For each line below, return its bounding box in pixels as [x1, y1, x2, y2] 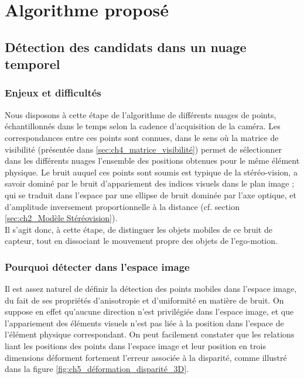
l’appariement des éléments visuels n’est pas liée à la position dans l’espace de [5, 316, 284, 329]
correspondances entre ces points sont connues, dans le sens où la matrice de [5, 131, 279, 143]
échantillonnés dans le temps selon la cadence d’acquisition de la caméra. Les [5, 120, 281, 132]
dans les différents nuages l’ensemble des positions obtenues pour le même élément [5, 154, 300, 167]
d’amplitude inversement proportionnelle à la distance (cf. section [5, 200, 240, 212]
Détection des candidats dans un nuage [5, 37, 247, 56]
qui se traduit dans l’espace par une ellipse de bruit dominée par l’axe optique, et [5, 188, 296, 201]
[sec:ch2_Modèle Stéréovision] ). [5, 212, 118, 224]
